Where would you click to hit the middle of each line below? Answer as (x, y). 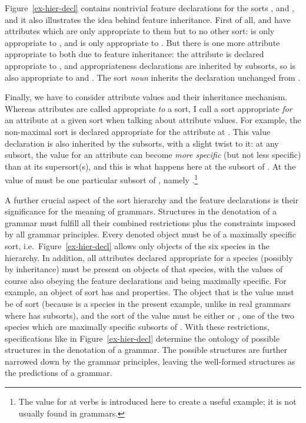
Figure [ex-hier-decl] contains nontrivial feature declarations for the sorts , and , (149, 8)
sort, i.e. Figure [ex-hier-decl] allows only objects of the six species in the (137, 245)
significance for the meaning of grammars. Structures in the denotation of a (141, 211)
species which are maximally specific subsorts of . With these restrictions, (137, 327)
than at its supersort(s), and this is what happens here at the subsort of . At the (150, 166)
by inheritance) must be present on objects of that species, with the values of (144, 269)
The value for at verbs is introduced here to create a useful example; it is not (157, 401)
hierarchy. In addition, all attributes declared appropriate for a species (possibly (149, 257)
